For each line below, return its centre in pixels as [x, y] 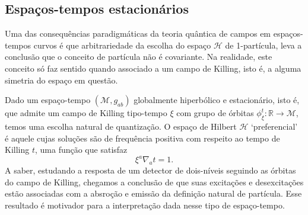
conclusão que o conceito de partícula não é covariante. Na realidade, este [139, 57]
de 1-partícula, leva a [263, 45]
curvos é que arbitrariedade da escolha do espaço [122, 45]
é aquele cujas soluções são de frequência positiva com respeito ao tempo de [142, 138]
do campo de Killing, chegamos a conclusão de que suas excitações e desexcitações [154, 182]
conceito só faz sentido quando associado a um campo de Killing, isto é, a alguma [153, 68]
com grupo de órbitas [215, 113]
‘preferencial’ [274, 126]
